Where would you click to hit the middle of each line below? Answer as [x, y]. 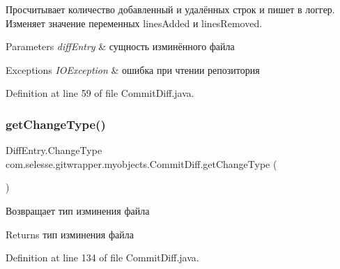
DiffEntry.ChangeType [54, 150]
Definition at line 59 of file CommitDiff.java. [100, 93]
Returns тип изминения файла [70, 234]
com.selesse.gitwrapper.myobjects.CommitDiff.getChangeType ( [141, 163]
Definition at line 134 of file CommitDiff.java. [102, 258]
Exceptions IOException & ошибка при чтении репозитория [133, 69]
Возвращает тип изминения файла [78, 210]
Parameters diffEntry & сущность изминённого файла [120, 46]
